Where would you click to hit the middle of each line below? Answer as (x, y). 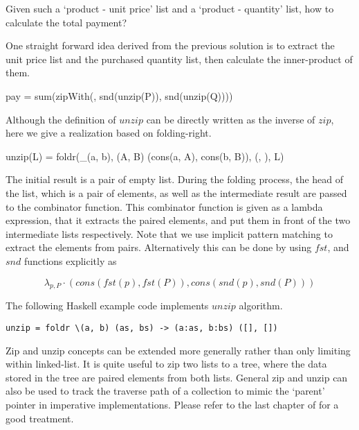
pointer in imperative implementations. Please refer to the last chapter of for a (172, 404)
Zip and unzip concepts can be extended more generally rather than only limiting (178, 350)
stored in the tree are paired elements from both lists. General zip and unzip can (177, 377)
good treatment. (40, 418)
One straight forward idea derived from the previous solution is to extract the (170, 45)
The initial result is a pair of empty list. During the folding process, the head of (175, 179)
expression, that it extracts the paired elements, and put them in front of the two (178, 220)
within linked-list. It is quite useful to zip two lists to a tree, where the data (166, 364)
